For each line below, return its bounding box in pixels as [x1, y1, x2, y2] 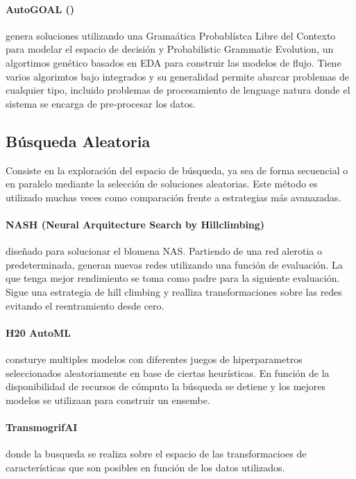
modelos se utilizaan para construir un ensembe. [6, 392, 210, 407]
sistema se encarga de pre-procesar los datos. [6, 96, 196, 110]
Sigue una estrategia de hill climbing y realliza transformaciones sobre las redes [6, 284, 342, 299]
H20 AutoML [6, 325, 71, 339]
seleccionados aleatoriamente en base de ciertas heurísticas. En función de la [6, 365, 330, 380]
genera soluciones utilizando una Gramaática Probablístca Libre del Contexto [6, 28, 336, 42]
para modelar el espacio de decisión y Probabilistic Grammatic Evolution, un [6, 42, 334, 56]
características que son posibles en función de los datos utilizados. [6, 460, 285, 474]
